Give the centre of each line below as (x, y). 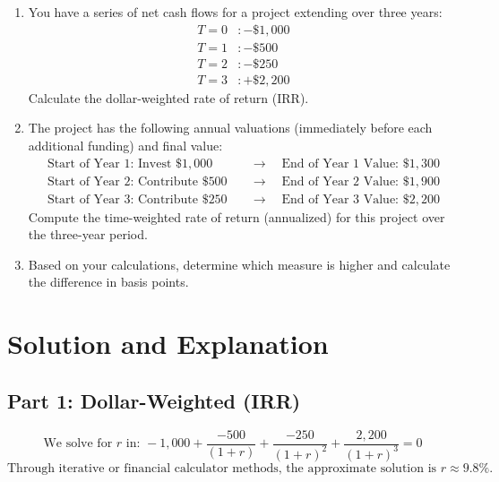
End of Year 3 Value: (340, 199)
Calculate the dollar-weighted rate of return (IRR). (168, 97)
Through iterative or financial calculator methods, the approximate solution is (222, 468)
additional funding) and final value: (125, 145)
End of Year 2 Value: (340, 181)
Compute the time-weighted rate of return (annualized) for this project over (237, 216)
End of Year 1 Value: (340, 164)
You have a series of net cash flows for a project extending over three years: (235, 12)
